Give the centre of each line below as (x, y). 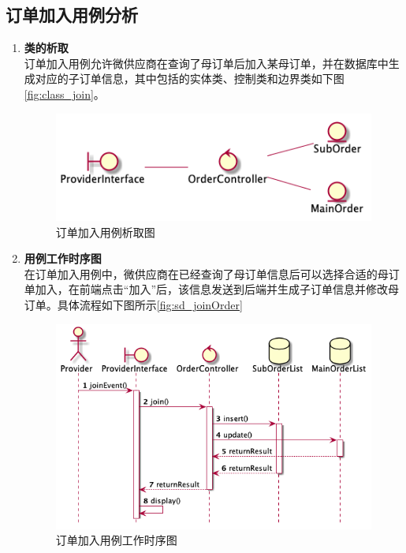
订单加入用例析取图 (105, 232)
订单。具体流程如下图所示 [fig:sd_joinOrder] (133, 305)
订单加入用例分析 (72, 15)
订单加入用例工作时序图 (116, 540)
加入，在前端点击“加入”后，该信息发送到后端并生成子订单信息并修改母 (217, 289)
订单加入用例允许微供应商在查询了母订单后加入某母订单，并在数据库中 (206, 63)
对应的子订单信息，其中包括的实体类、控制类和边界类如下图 (190, 78)
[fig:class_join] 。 (64, 93)
